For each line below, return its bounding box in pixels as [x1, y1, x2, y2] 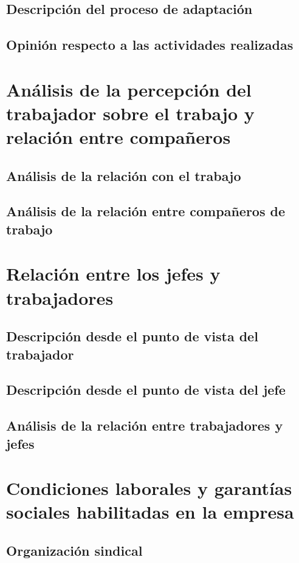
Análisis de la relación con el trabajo [6, 166, 241, 185]
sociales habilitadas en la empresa [6, 499, 294, 524]
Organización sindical [6, 541, 143, 559]
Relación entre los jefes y [6, 261, 221, 286]
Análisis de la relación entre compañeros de [6, 202, 285, 220]
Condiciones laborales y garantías [6, 476, 292, 500]
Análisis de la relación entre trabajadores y [6, 416, 283, 435]
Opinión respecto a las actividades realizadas [6, 35, 294, 54]
